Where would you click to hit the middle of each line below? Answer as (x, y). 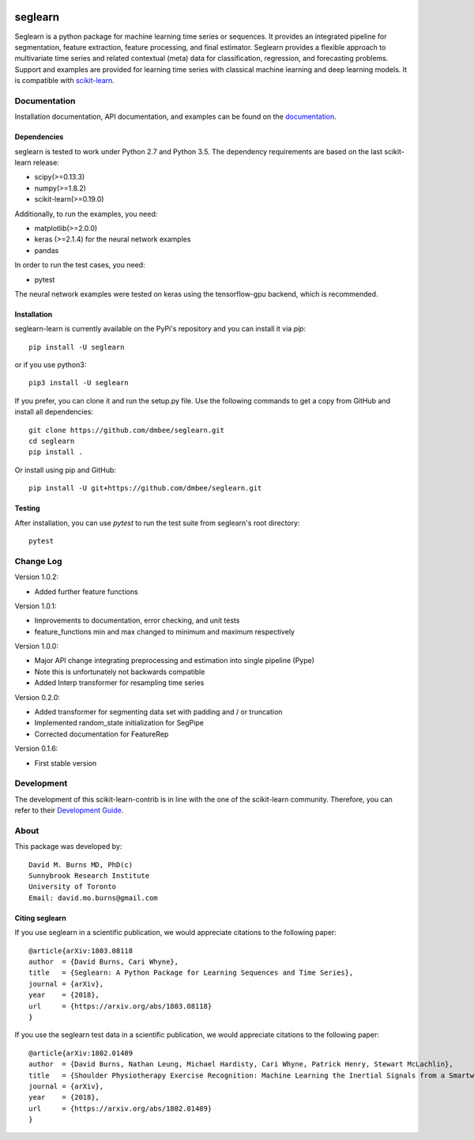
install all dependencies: (54, 412)
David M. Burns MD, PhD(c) (81, 865)
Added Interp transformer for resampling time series (119, 683)
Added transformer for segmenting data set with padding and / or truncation (158, 712)
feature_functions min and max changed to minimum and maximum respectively (165, 631)
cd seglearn (52, 441)
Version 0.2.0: (38, 697)
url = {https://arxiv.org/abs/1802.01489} (120, 1108)
